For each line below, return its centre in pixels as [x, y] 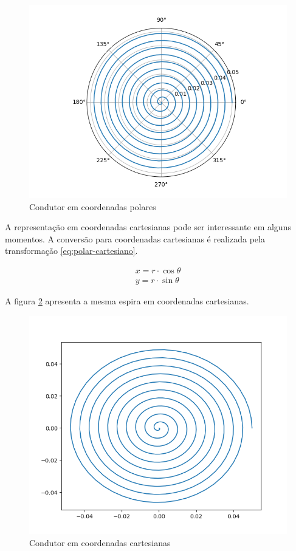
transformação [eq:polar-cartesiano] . [71, 251]
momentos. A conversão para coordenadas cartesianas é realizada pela [135, 238]
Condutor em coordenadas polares [93, 206]
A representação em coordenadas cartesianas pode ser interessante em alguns [148, 227]
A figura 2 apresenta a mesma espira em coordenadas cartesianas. [127, 301]
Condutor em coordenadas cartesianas [100, 542]
